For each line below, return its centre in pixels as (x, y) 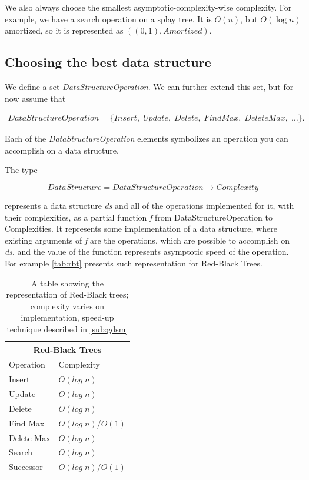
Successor (26, 467)
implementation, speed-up (67, 317)
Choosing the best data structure (108, 62)
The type (21, 170)
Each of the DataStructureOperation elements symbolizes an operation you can (147, 139)
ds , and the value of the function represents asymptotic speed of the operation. (147, 251)
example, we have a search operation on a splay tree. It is (108, 19)
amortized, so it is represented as (64, 30)
